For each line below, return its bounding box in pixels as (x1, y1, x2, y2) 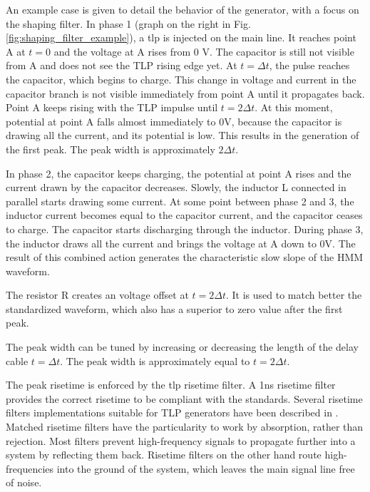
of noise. (6, 475, 42, 490)
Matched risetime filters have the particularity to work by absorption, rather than (6, 419, 364, 434)
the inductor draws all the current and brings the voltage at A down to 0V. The (6, 235, 356, 250)
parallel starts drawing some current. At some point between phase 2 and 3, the (6, 193, 354, 208)
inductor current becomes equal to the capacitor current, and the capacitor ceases (6, 207, 363, 222)
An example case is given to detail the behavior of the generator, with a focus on (6, 2, 359, 16)
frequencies (6, 461, 54, 476)
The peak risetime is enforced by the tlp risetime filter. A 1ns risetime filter (6, 377, 336, 392)
